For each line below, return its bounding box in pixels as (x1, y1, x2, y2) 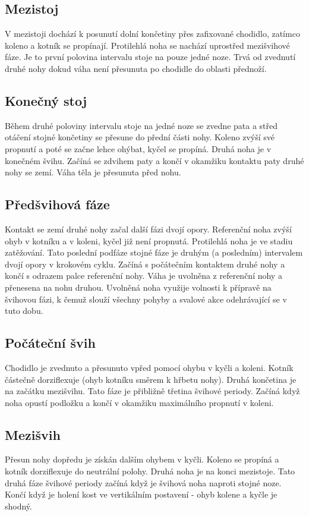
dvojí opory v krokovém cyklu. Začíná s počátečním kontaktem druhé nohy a (5, 257, 285, 270)
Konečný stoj (5, 91, 87, 109)
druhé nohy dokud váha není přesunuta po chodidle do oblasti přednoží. (5, 62, 267, 74)
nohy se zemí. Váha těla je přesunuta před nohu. (5, 166, 181, 178)
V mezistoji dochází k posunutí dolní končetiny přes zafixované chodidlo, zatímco (5, 27, 300, 40)
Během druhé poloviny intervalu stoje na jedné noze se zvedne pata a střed (5, 119, 278, 131)
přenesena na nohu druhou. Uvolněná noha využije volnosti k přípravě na (5, 281, 272, 293)
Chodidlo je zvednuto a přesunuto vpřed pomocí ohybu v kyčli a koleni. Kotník (5, 361, 294, 373)
